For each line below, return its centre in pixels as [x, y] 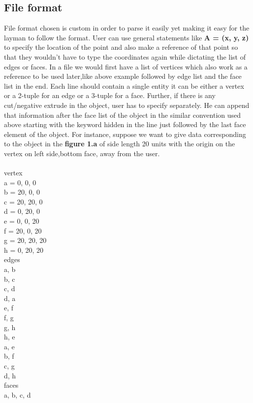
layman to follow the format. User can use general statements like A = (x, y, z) [126, 37]
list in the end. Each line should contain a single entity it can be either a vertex [124, 85]
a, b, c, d [17, 394]
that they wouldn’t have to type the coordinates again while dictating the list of [125, 56]
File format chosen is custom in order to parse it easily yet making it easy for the [127, 28]
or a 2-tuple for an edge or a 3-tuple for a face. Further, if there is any [110, 95]
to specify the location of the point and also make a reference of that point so [121, 47]
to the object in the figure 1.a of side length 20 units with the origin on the [120, 144]
